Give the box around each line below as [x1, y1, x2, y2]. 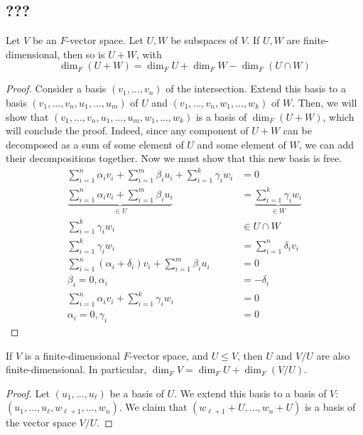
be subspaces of [170, 33, 238, 48]
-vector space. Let [66, 33, 143, 48]
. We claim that [119, 399, 188, 414]
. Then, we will [292, 95, 357, 109]
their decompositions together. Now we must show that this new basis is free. [6, 151, 342, 166]
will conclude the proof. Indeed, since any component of [6, 123, 249, 138]
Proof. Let [6, 385, 50, 400]
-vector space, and [129, 348, 208, 362]
